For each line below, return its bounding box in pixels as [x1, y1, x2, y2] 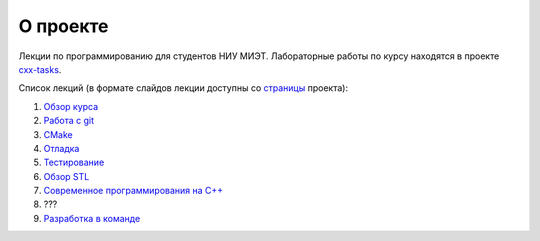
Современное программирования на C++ [43, 185, 224, 197]
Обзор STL [43, 170, 90, 182]
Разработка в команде [43, 212, 141, 224]
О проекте [18, 15, 109, 37]
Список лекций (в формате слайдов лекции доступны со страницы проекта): [18, 82, 349, 94]
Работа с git [43, 115, 95, 127]
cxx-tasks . [18, 63, 62, 75]
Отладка [43, 142, 80, 154]
